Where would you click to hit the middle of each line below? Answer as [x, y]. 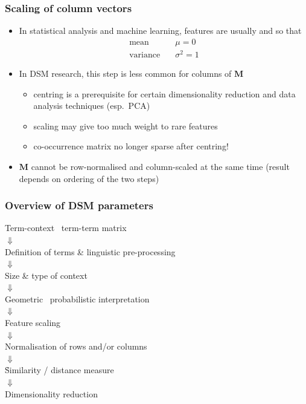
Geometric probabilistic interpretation [77, 298]
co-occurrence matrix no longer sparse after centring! [131, 146]
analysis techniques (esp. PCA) [92, 106]
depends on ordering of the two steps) [89, 178]
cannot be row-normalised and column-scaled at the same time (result [160, 166]
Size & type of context [46, 275]
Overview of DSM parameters [79, 205]
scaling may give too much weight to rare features [126, 125]
